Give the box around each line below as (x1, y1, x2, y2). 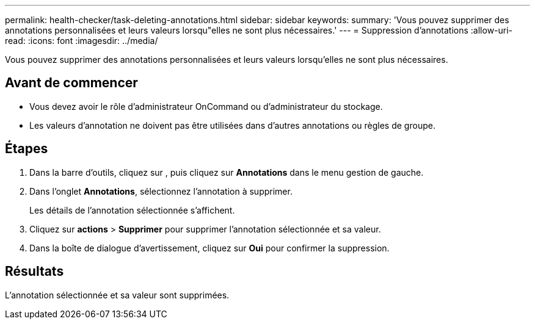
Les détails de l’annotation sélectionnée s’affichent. (29, 204, 235, 215)
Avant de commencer (5, 75, 138, 91)
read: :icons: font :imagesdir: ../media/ (5, 35, 158, 46)
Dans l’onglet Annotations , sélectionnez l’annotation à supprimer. (29, 185, 293, 196)
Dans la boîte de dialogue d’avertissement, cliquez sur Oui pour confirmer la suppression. (29, 242, 390, 253)
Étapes (5, 141, 48, 157)
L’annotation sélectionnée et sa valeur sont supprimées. (5, 289, 230, 300)
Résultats (5, 264, 64, 279)
